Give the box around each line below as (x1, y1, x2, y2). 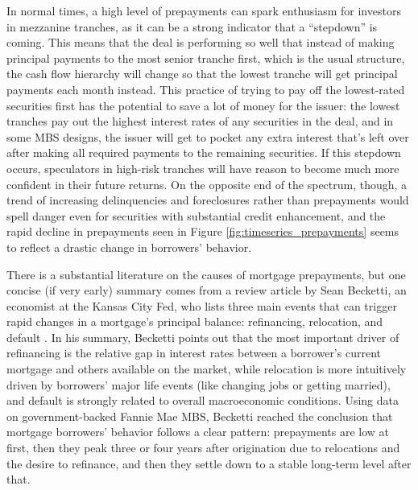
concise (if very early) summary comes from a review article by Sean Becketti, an (6, 282, 407, 299)
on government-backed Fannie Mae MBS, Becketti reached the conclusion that (6, 407, 393, 424)
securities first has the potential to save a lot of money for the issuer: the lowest (6, 97, 400, 113)
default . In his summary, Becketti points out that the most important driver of (6, 328, 399, 345)
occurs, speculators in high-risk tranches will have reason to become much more (6, 159, 399, 176)
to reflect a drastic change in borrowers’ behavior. (6, 238, 252, 255)
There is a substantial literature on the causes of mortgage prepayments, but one (6, 266, 406, 282)
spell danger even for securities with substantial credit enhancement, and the (6, 207, 386, 224)
